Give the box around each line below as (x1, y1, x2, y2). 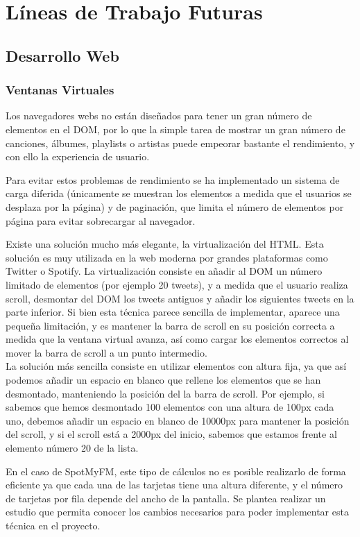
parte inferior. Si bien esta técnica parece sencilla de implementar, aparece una (6, 305, 340, 319)
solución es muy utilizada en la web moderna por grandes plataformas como (6, 250, 328, 264)
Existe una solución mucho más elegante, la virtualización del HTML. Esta (6, 237, 324, 251)
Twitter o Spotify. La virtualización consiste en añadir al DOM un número (6, 264, 323, 278)
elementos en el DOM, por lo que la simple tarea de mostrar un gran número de (6, 121, 345, 136)
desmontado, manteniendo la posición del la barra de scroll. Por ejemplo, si (6, 386, 325, 400)
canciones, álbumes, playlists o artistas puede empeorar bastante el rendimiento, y (6, 135, 355, 150)
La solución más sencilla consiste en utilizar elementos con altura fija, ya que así (6, 359, 347, 373)
